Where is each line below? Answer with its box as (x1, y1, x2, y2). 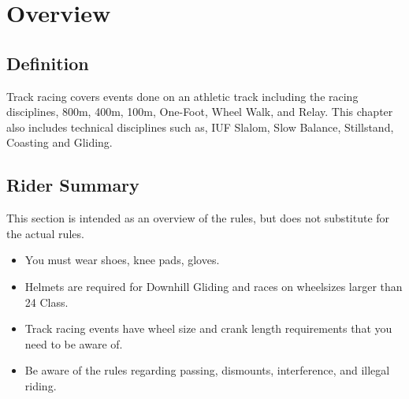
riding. (24, 377, 57, 393)
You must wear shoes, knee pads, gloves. (24, 252, 220, 268)
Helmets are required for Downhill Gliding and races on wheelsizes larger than (24, 278, 403, 294)
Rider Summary (6, 173, 139, 197)
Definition (6, 50, 89, 75)
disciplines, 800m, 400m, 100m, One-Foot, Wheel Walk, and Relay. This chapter (6, 103, 393, 120)
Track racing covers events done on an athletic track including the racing (6, 88, 359, 104)
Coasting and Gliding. (6, 134, 113, 151)
